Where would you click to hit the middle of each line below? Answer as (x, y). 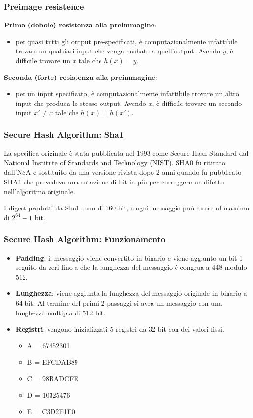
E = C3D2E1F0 (51, 411)
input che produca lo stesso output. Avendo (81, 103)
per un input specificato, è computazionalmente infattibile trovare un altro (127, 93)
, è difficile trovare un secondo (197, 103)
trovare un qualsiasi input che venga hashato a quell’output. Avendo (118, 51)
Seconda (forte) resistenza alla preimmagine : (81, 77)
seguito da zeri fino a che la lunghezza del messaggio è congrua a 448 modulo (131, 267)
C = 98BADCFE (53, 378)
